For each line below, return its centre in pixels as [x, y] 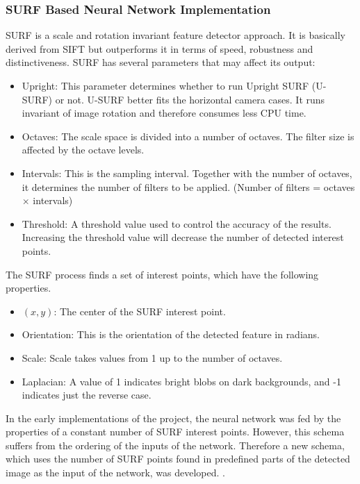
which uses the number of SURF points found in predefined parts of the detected [178, 459]
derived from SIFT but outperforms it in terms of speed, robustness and [159, 48]
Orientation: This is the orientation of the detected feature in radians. [171, 334]
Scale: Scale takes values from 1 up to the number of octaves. [152, 357]
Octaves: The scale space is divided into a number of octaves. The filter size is [188, 136]
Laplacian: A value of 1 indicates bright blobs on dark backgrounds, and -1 [181, 381]
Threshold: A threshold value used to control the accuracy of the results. [177, 223]
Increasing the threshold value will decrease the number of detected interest [183, 237]
